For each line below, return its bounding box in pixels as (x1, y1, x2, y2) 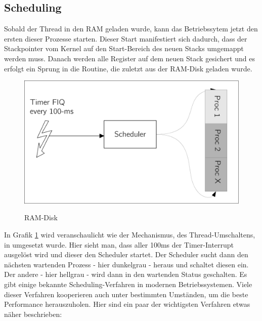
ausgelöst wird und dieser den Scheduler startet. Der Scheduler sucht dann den (4, 249, 248, 260)
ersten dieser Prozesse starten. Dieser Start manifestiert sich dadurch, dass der (4, 33, 247, 44)
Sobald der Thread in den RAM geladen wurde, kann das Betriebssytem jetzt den (4, 23, 258, 34)
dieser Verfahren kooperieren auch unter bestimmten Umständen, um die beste (4, 289, 248, 299)
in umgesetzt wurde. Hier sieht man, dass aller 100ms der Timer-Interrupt (4, 239, 234, 250)
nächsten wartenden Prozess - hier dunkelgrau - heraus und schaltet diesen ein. (4, 259, 249, 269)
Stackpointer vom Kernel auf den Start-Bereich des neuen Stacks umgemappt (4, 43, 244, 54)
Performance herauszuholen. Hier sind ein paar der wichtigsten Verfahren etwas (4, 299, 250, 309)
